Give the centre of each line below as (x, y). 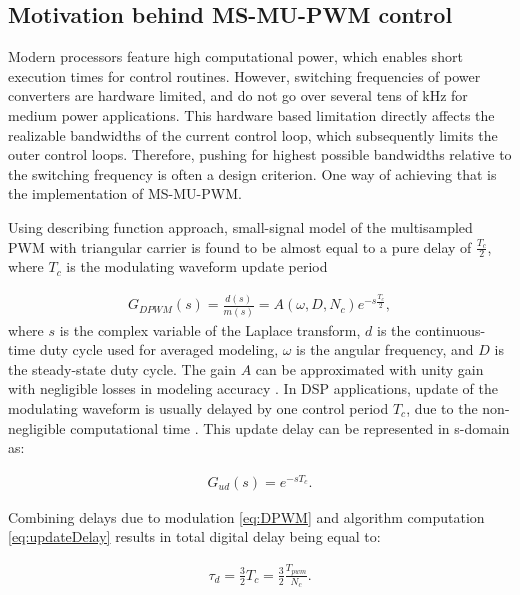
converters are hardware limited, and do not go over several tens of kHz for (238, 95)
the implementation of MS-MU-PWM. (125, 193)
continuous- (450, 329)
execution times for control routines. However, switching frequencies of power (244, 75)
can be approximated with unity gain (369, 368)
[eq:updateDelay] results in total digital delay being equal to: (194, 536)
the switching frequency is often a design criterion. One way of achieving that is (252, 173)
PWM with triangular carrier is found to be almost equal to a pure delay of (240, 246)
